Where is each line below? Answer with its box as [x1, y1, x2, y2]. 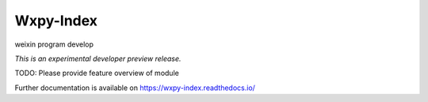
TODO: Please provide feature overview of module [14, 68, 180, 78]
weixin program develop [14, 40, 94, 49]
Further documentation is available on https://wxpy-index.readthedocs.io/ [14, 83, 255, 93]
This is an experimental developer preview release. [14, 54, 182, 63]
